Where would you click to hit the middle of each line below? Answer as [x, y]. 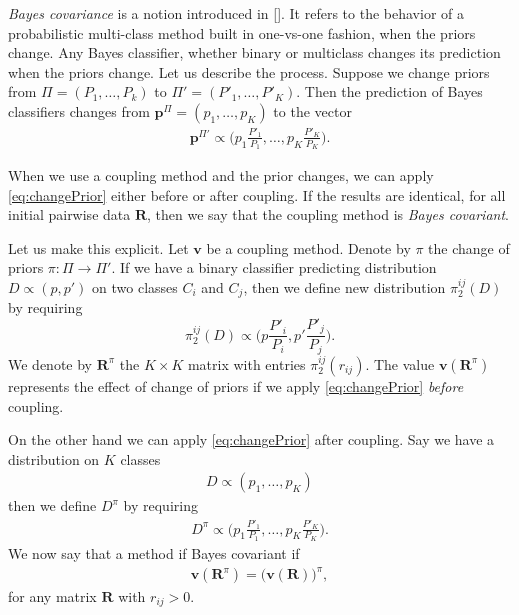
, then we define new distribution [344, 286]
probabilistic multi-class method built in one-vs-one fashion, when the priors [242, 32]
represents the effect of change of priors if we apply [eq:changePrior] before [236, 385]
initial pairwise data [69, 214]
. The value [400, 363]
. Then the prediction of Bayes [389, 91]
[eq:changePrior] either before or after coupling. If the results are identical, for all [257, 194]
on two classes [135, 286]
